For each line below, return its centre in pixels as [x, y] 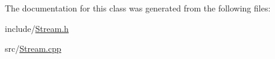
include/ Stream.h [37, 28]
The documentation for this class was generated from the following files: [138, 8]
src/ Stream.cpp [33, 48]
